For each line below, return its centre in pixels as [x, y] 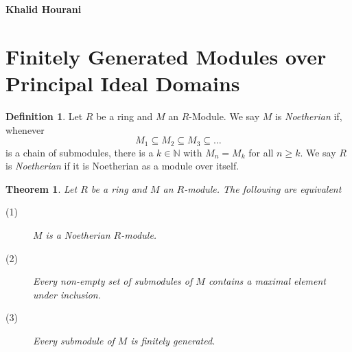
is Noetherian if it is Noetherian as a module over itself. [122, 166]
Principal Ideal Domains [123, 83]
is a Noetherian [78, 234]
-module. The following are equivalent [263, 188]
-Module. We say [224, 116]
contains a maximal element [267, 281]
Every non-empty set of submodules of [113, 281]
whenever [25, 129]
